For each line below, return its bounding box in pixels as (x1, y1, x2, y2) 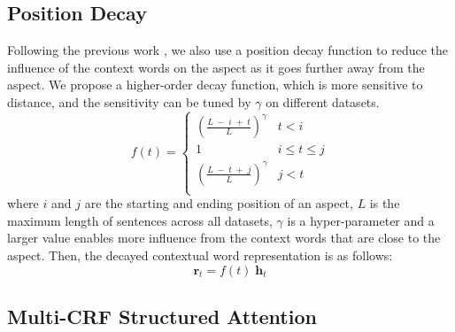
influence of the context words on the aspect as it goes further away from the (7, 58, 425, 76)
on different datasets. (266, 92, 380, 111)
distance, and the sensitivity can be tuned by (7, 92, 251, 111)
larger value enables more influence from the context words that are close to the (7, 228, 441, 247)
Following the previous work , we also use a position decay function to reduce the (7, 41, 448, 59)
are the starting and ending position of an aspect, (84, 194, 353, 212)
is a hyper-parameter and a (287, 211, 435, 229)
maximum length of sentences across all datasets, (7, 211, 273, 229)
